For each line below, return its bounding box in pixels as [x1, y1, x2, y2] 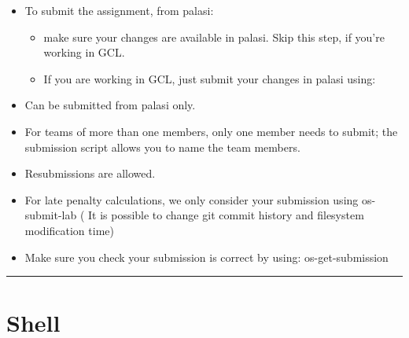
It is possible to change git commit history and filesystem [87, 207, 364, 223]
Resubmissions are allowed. [24, 165, 156, 182]
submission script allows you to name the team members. [24, 138, 300, 155]
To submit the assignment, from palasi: [24, 2, 214, 18]
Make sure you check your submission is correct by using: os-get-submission [24, 248, 389, 265]
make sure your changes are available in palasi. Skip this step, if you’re [43, 28, 385, 45]
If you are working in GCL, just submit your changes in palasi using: [43, 70, 376, 86]
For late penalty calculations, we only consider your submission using [24, 191, 359, 208]
